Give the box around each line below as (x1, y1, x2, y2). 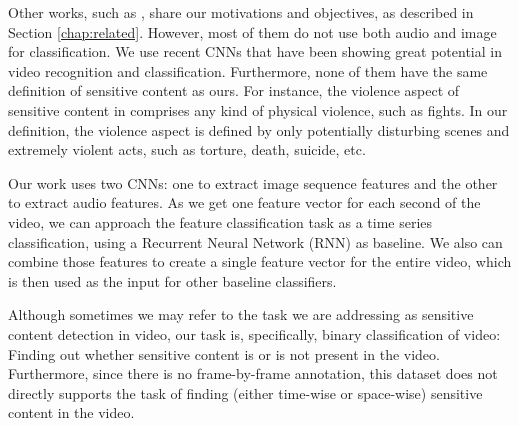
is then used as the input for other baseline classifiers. (8, 270, 337, 291)
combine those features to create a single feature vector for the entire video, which (8, 251, 512, 272)
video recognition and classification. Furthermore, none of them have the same (8, 60, 488, 81)
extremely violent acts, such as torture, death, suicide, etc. (8, 139, 366, 160)
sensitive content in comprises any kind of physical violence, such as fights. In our (8, 99, 508, 120)
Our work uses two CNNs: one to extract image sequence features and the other (8, 172, 498, 193)
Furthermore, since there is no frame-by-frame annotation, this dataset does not (8, 363, 498, 384)
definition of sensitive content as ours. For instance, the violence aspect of (8, 80, 460, 101)
